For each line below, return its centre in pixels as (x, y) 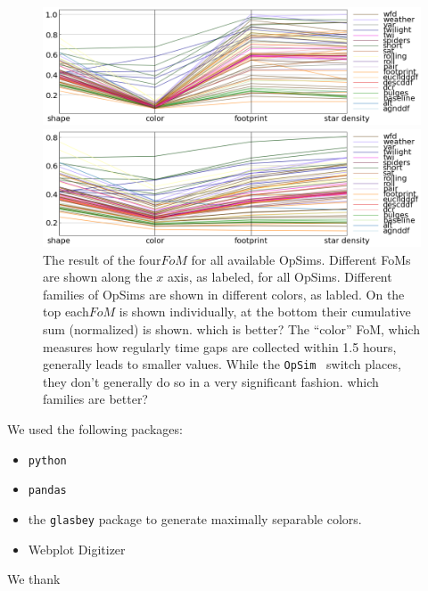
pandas (47, 491)
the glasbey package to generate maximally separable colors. (195, 518)
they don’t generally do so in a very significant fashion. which (211, 381)
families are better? (95, 399)
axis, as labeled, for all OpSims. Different (280, 277)
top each (66, 312)
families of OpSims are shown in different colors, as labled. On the (224, 294)
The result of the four (102, 259)
